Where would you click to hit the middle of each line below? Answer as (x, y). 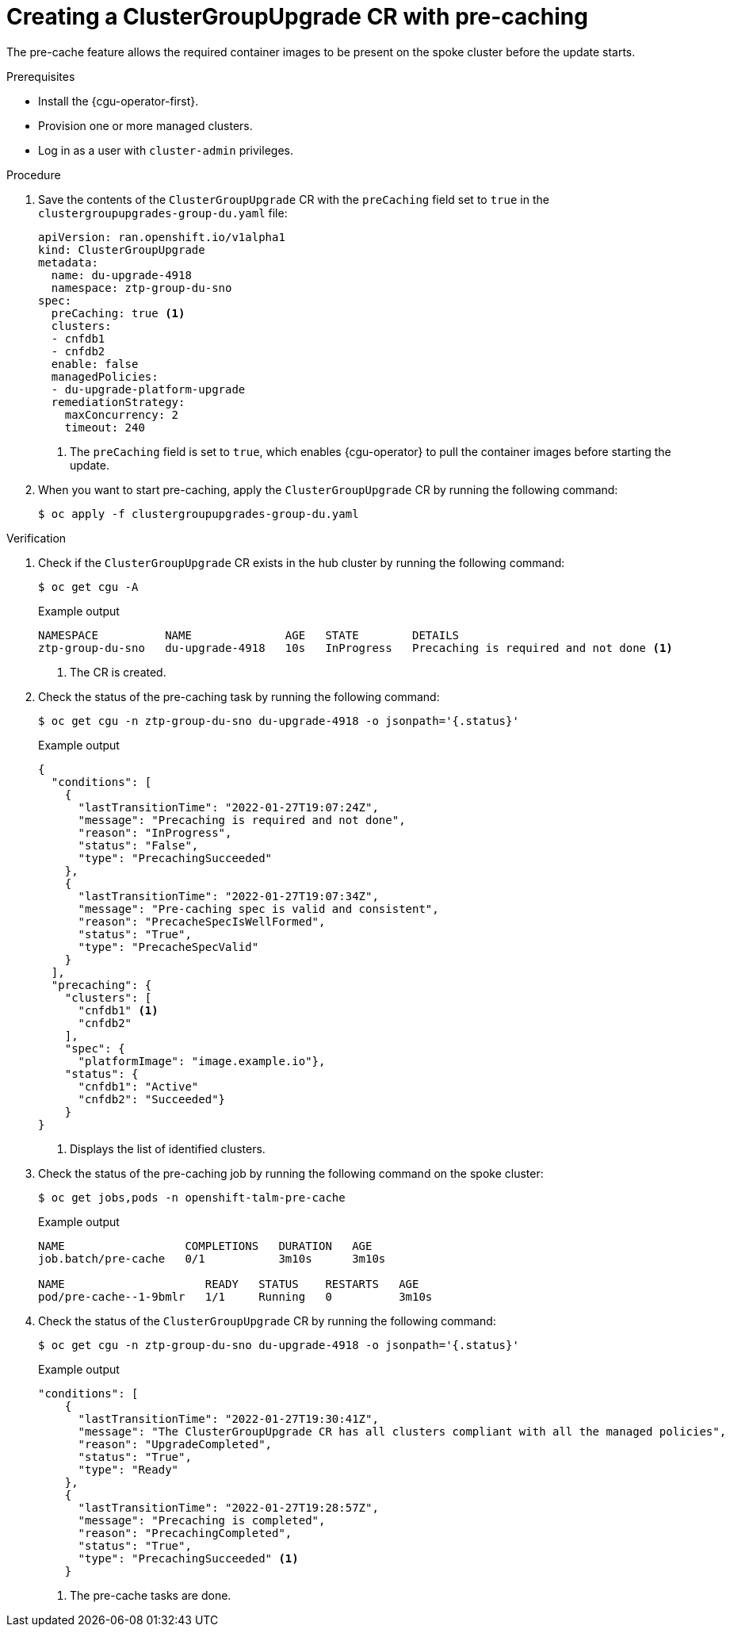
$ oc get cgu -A (88, 586)
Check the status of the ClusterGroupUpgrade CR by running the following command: (267, 1321)
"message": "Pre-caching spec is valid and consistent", (258, 908)
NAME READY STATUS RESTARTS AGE (229, 1284)
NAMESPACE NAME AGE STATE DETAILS (249, 635)
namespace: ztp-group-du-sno (141, 287)
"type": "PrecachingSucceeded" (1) (188, 1558)
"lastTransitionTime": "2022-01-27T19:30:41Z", (228, 1418)
